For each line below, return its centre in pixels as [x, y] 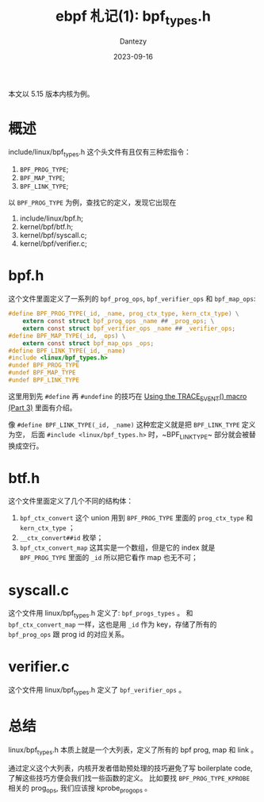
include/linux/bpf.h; [51, 218]
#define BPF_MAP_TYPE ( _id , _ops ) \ [67, 336]
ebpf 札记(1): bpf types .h [133, 17]
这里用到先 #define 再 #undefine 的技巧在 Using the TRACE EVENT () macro [128, 397]
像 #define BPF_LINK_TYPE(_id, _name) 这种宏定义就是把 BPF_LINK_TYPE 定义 [132, 424]
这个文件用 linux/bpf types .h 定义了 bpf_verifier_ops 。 [97, 691]
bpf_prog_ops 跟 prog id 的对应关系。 [69, 635]
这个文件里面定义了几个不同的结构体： [71, 501]
